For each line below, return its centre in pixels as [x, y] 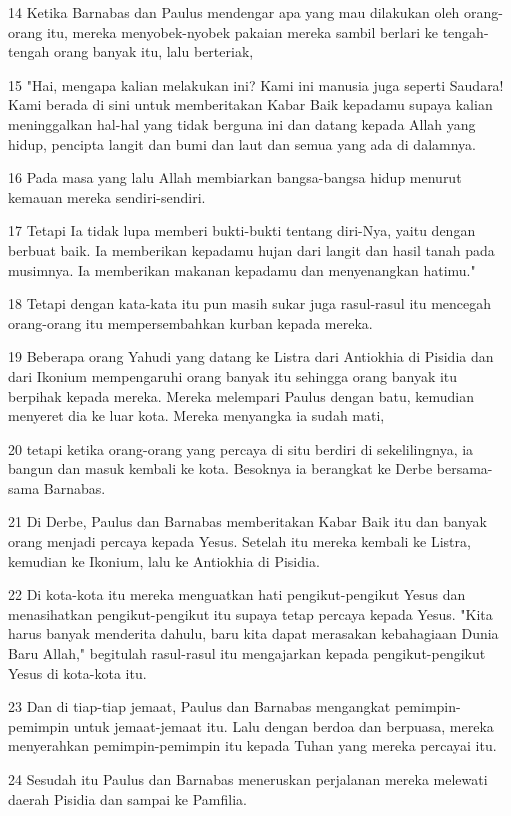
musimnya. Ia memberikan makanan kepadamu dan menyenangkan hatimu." [242, 269]
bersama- [464, 468]
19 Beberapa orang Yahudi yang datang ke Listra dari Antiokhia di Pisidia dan [251, 356]
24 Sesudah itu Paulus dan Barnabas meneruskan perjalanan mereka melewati [248, 779]
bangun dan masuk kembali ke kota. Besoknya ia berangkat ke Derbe [220, 468]
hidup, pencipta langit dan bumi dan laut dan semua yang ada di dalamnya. [242, 143]
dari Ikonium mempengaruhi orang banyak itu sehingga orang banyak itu [233, 375]
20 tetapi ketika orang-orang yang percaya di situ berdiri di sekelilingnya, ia [241, 448]
